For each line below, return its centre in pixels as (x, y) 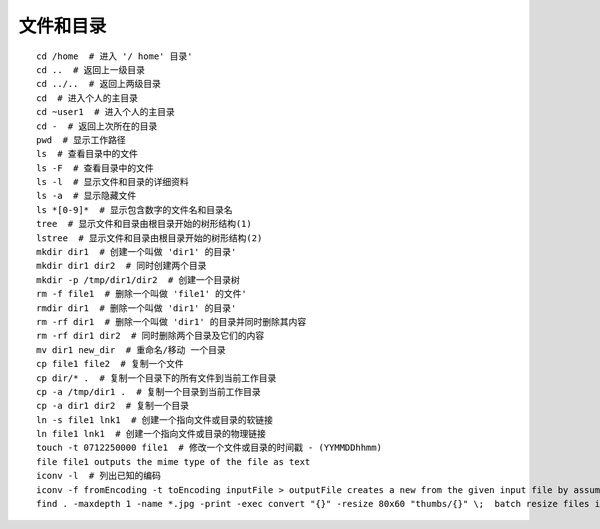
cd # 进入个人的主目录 (87, 98)
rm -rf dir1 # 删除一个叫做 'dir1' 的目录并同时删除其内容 (171, 321)
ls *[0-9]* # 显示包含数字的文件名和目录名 (135, 209)
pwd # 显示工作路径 (81, 139)
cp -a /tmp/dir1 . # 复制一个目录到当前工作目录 (149, 391)
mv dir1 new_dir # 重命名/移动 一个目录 (131, 349)
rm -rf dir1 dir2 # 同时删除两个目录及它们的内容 (150, 336)
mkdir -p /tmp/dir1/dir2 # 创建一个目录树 (138, 279)
